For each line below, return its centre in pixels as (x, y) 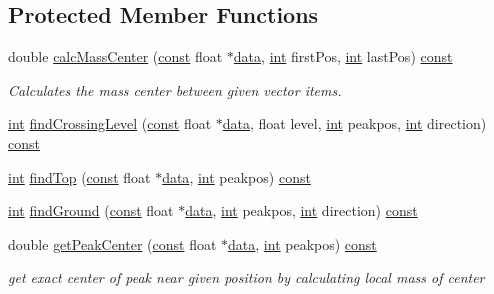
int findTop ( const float (79, 176)
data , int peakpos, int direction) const (301, 210)
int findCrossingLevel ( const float (110, 123)
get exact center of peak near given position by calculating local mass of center (246, 277)
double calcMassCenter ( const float (115, 56)
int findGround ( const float (91, 210)
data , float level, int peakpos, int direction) (354, 123)
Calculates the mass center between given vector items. (175, 89)
